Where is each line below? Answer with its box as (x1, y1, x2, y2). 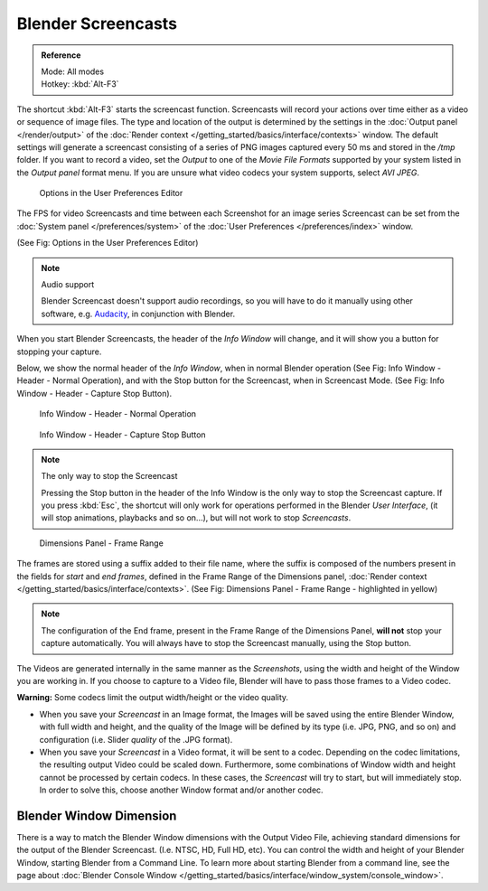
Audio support (41, 279, 95, 290)
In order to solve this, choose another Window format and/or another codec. (39, 784, 324, 795)
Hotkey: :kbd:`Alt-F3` (41, 79, 119, 89)
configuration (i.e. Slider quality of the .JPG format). (39, 734, 233, 745)
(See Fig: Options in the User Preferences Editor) (16, 238, 199, 249)
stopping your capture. (16, 346, 102, 357)
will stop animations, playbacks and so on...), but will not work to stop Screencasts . (41, 512, 352, 523)
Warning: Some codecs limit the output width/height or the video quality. (16, 692, 289, 703)
